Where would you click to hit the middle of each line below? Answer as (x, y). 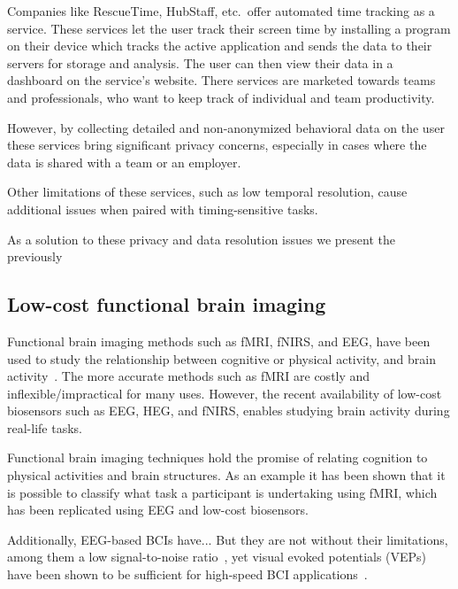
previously (35, 256)
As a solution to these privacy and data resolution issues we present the (201, 239)
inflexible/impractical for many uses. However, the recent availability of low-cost (225, 393)
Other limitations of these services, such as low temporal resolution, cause (207, 192)
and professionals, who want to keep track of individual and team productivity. (221, 97)
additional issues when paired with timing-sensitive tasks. (163, 209)
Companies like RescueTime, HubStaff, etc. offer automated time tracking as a (221, 11)
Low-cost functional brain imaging (167, 304)
